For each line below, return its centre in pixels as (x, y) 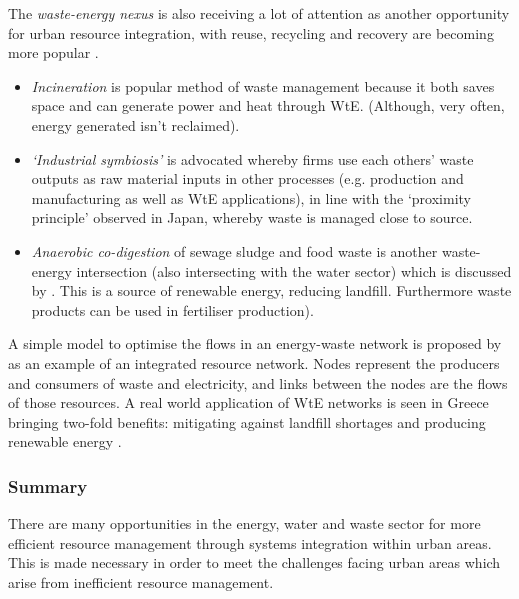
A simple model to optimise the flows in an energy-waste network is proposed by (255, 343)
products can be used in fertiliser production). (172, 309)
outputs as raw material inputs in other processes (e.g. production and (247, 178)
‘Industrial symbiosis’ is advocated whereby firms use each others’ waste (252, 158)
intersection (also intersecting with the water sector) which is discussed (294, 270)
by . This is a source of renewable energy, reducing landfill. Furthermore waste (271, 290)
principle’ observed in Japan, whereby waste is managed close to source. (252, 217)
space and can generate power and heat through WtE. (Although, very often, (268, 105)
